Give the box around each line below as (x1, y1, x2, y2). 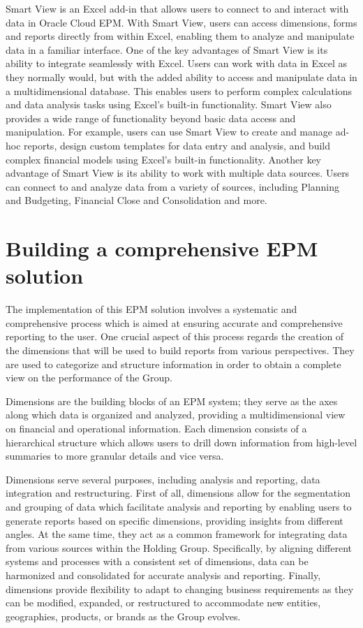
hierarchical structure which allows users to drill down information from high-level (6, 435, 357, 449)
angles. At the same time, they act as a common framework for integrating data (6, 527, 348, 541)
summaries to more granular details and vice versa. (6, 448, 224, 463)
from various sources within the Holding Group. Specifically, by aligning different (6, 540, 353, 555)
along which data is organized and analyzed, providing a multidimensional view (6, 407, 346, 422)
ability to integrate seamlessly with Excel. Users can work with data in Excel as (6, 56, 347, 71)
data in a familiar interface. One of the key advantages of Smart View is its (6, 42, 328, 57)
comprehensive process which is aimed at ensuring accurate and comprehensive (6, 315, 343, 330)
